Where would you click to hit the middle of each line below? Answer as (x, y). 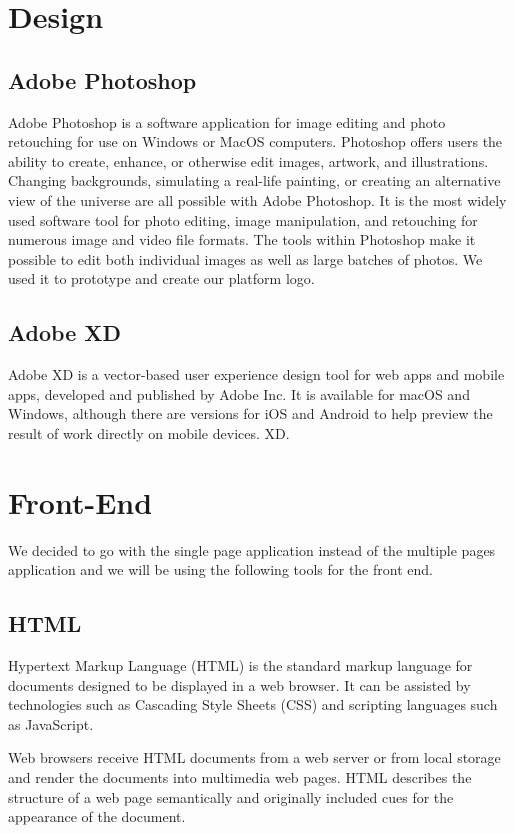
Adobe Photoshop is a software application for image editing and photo (227, 121)
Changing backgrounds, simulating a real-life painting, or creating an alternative (254, 180)
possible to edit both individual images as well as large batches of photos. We (245, 258)
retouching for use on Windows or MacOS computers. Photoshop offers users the (255, 141)
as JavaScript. (51, 723)
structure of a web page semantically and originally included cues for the (231, 796)
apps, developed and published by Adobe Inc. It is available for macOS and (239, 393)
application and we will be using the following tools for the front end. (220, 569)
